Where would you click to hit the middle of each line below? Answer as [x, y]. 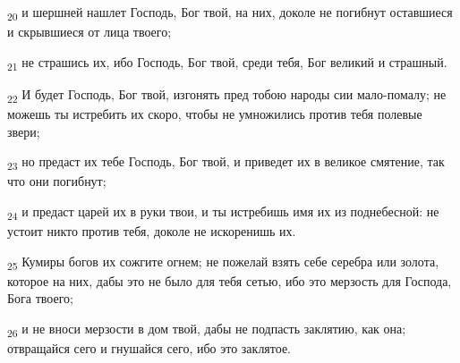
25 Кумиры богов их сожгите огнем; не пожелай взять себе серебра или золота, [223, 262]
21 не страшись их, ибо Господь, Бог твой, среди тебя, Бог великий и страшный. [227, 63]
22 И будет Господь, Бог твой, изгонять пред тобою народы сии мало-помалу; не [227, 95]
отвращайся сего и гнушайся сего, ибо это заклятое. [149, 348]
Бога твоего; [40, 298]
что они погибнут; [57, 181]
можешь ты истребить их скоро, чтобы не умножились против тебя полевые [215, 113]
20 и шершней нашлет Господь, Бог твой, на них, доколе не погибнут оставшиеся [230, 13]
